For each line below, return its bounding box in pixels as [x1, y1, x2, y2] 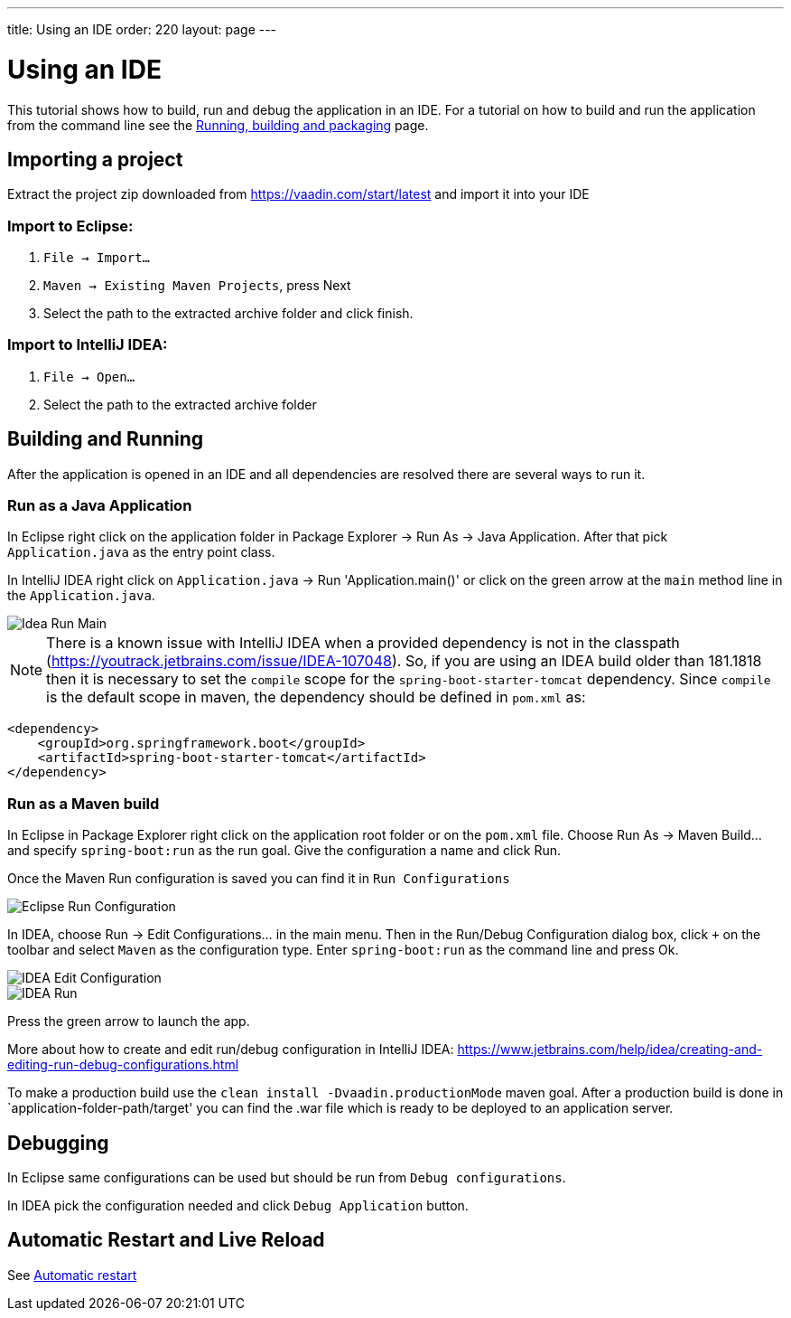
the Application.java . [7, 588, 155, 604]
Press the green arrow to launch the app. [7, 1013, 250, 1030]
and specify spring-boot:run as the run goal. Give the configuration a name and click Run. [7, 843, 561, 859]
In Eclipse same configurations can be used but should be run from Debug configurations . [7, 1170, 566, 1186]
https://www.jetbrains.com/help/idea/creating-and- [457, 1041, 763, 1058]
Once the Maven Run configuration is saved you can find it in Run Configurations [7, 871, 510, 887]
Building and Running [7, 428, 204, 451]
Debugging [7, 1131, 109, 1154]
